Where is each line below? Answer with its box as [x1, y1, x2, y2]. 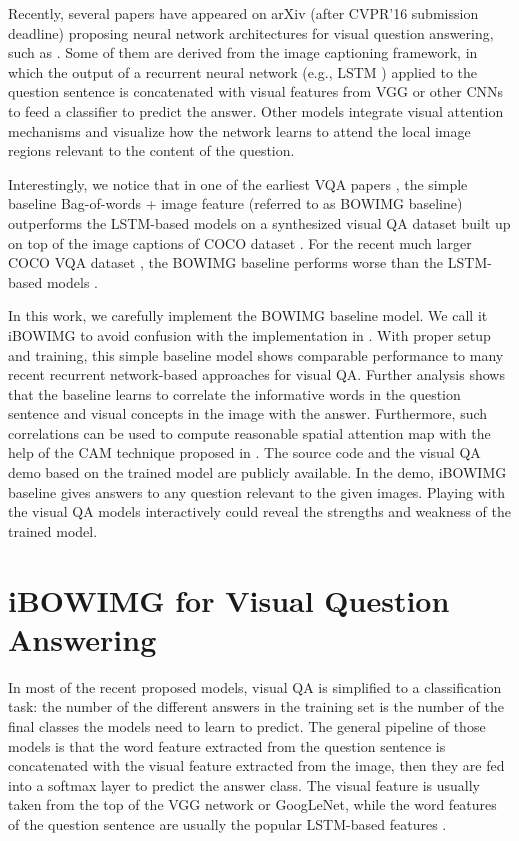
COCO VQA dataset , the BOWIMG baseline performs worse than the [8, 252, 444, 273]
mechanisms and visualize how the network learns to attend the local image [8, 120, 471, 141]
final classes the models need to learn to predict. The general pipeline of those [8, 715, 486, 736]
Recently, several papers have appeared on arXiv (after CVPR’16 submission [8, 3, 479, 23]
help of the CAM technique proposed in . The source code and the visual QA [8, 442, 481, 463]
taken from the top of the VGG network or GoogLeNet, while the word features [8, 794, 497, 815]
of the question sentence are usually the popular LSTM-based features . [8, 813, 447, 834]
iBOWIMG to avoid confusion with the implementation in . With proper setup [8, 324, 491, 345]
